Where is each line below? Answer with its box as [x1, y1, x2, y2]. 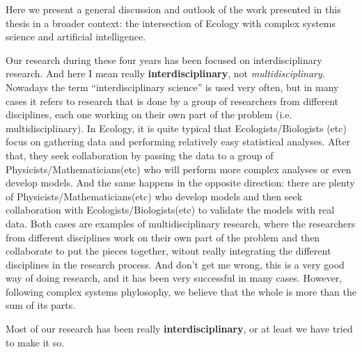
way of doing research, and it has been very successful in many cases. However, [6, 271, 343, 285]
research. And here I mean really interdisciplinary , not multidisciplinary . [6, 66, 325, 81]
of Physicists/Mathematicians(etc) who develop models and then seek [6, 189, 303, 203]
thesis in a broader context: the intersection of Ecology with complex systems [6, 15, 336, 30]
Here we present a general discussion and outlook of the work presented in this [6, 2, 341, 16]
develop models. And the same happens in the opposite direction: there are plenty [6, 175, 355, 190]
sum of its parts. [6, 298, 76, 312]
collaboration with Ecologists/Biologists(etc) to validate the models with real [6, 202, 335, 217]
